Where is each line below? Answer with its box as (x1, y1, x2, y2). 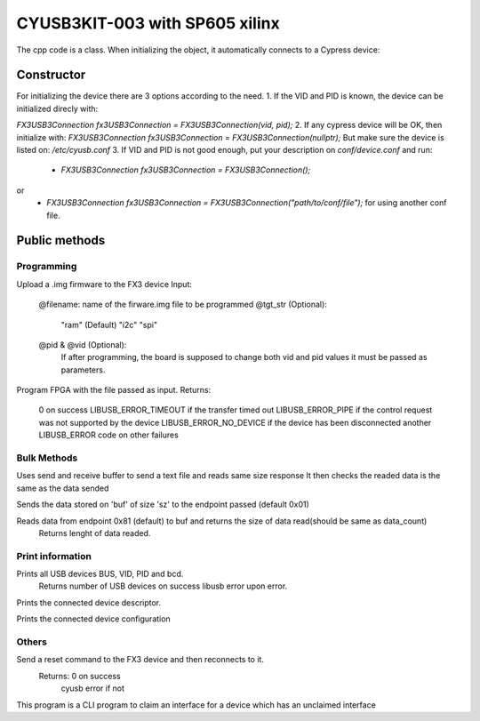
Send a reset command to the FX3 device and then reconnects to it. (16, 654, 264, 665)
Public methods (16, 233, 106, 248)
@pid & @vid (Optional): (38, 339, 127, 350)
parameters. (60, 365, 106, 375)
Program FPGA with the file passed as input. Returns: (16, 385, 212, 396)
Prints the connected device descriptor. (16, 597, 162, 608)
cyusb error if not (60, 683, 124, 693)
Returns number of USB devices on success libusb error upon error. (38, 581, 288, 591)
